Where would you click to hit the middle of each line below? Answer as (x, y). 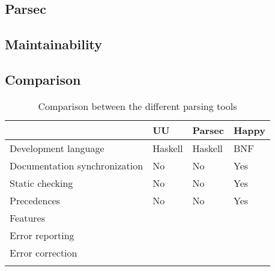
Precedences (35, 200)
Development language (57, 148)
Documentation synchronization (77, 165)
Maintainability (54, 44)
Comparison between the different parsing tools (137, 106)
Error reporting (42, 235)
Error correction (44, 252)
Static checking (41, 183)
